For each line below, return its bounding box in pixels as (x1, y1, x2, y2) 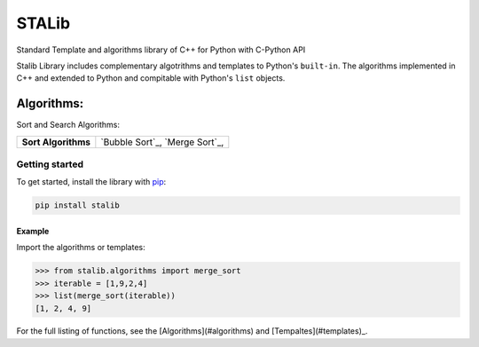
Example (16, 225, 50, 236)
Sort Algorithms (21, 136, 91, 148)
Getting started (16, 158, 84, 170)
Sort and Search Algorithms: (16, 120, 120, 130)
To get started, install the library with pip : (16, 177, 167, 187)
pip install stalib (35, 201, 120, 210)
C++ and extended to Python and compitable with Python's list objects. (16, 73, 286, 83)
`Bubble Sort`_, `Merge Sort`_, (100, 136, 224, 148)
